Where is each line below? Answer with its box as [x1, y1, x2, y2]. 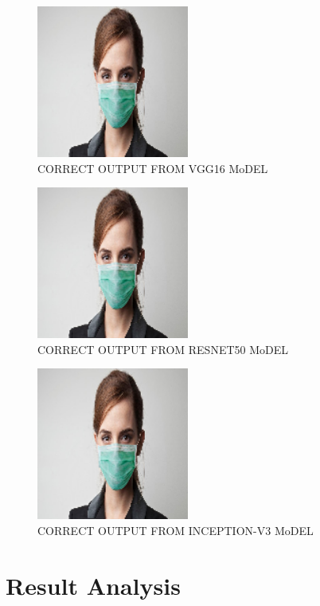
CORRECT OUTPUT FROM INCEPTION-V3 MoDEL [37, 521, 314, 538]
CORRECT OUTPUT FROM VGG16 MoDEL [37, 159, 268, 176]
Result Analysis [6, 569, 181, 601]
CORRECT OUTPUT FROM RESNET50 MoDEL [37, 340, 289, 357]
